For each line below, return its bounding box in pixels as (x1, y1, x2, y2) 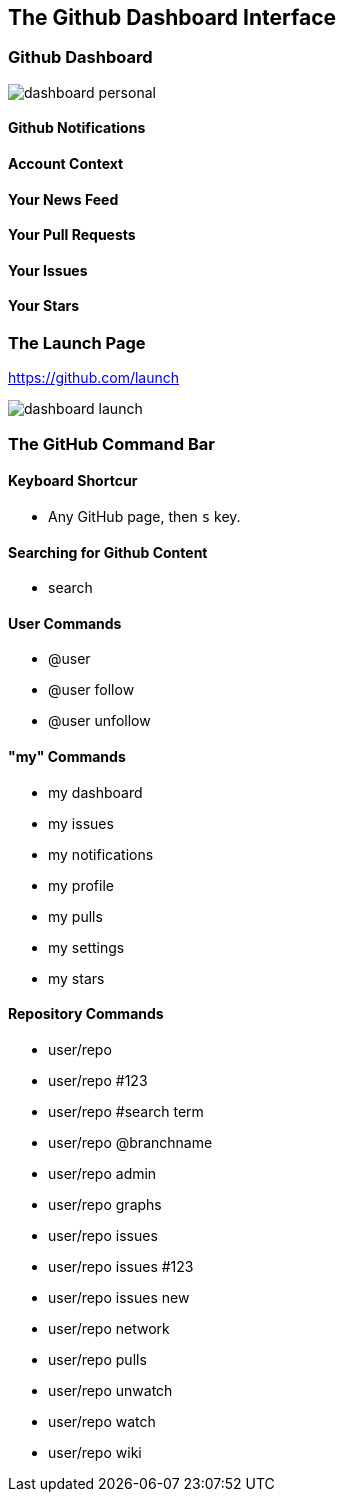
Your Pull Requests (8, 226, 136, 244)
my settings (48, 938, 125, 956)
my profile (48, 876, 114, 894)
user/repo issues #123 (48, 1257, 194, 1275)
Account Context (8, 155, 124, 173)
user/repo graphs (48, 1195, 162, 1213)
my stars (48, 969, 105, 987)
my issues (48, 814, 114, 832)
